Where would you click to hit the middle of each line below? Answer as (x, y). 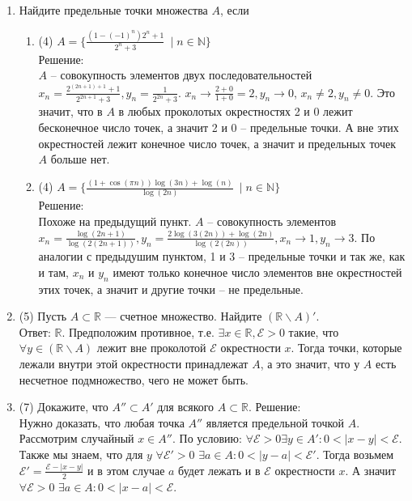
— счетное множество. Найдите (183, 316)
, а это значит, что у (310, 364)
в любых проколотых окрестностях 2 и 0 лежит (236, 111)
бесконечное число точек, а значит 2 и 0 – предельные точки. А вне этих (219, 127)
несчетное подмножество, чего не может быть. (134, 379)
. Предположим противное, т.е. (138, 331)
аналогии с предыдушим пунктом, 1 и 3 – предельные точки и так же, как (222, 256)
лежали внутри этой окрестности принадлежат (134, 364)
